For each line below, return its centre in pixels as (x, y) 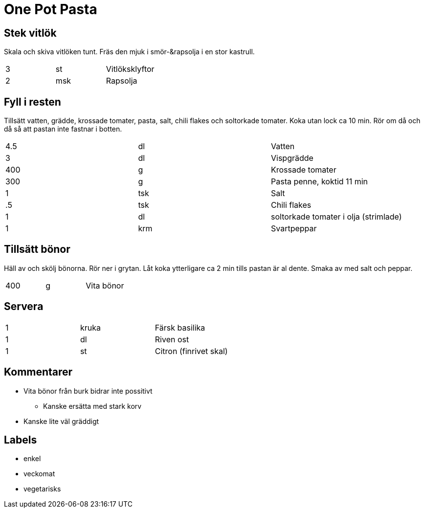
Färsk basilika (180, 327)
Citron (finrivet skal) (191, 351)
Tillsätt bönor (37, 249)
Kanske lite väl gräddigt (61, 421)
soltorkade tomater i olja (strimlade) (336, 217)
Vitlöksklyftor (130, 69)
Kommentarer (38, 372)
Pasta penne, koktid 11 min (319, 182)
